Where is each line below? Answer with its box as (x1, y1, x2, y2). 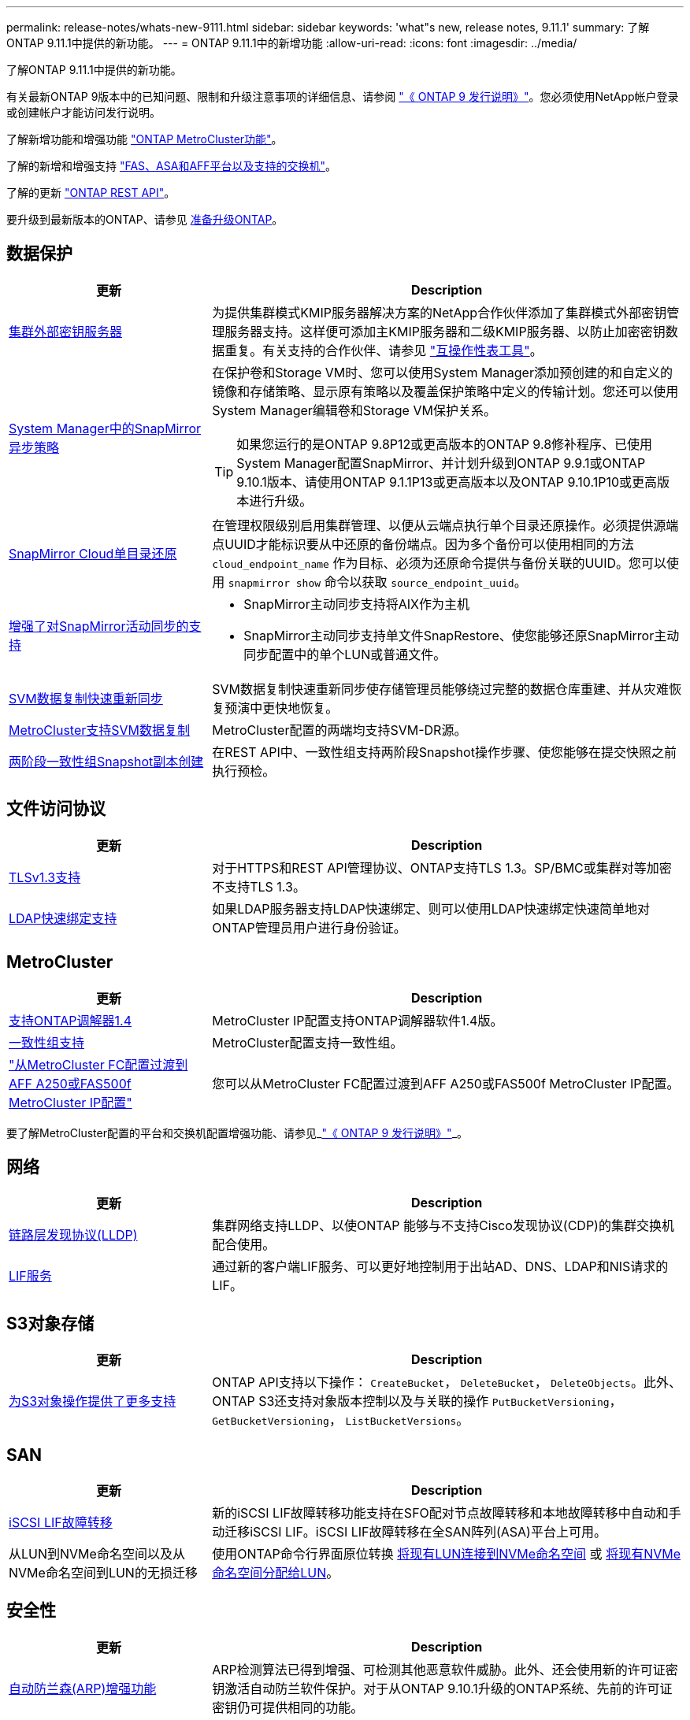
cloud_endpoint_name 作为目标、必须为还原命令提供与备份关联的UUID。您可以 (212, 554, 667, 571)
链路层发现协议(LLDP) (9, 1227, 138, 1244)
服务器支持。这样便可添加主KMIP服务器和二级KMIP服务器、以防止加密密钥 (224, 323, 666, 339)
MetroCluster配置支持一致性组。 (212, 1034, 403, 1051)
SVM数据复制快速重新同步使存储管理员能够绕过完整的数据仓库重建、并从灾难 (212, 680, 669, 697)
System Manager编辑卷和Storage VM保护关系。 (212, 402, 496, 418)
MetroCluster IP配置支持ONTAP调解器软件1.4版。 (212, 1012, 503, 1029)
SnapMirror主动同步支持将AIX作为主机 (243, 595, 469, 612)
